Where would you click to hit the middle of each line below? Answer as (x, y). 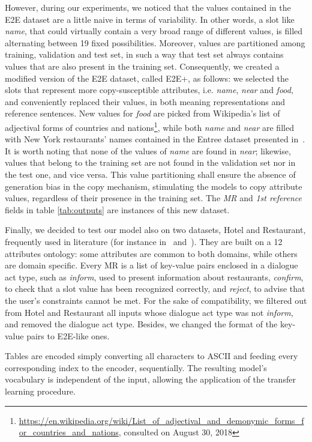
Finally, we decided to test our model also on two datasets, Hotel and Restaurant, (155, 230)
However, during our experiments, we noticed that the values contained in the (148, 7)
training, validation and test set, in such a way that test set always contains (144, 54)
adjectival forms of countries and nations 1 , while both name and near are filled (149, 126)
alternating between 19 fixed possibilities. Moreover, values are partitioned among (155, 42)
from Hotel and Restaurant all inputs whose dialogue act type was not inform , (149, 312)
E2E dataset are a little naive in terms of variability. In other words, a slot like (150, 19)
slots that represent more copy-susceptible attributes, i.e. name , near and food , (149, 90)
